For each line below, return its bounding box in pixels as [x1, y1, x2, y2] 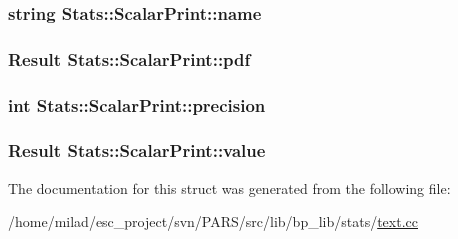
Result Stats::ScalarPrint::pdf [8, 46, 251, 71]
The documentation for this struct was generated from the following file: [8, 177, 451, 198]
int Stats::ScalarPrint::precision [8, 92, 266, 117]
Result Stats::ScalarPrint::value [8, 138, 266, 163]
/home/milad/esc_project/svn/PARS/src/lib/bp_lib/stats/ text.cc [8, 211, 418, 232]
